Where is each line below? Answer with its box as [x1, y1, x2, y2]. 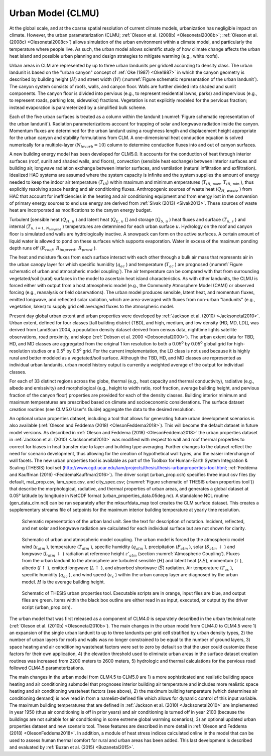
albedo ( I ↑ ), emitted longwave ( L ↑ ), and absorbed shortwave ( [22, 565, 160, 571]
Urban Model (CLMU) [9, 8, 100, 19]
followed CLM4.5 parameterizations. [9, 665, 85, 671]
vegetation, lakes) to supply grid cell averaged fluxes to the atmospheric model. [9, 304, 174, 310]
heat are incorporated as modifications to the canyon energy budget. [9, 207, 152, 213]
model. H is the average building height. [22, 579, 105, 585]
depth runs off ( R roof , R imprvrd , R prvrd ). [9, 245, 97, 252]
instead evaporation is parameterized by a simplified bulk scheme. [9, 104, 147, 110]
